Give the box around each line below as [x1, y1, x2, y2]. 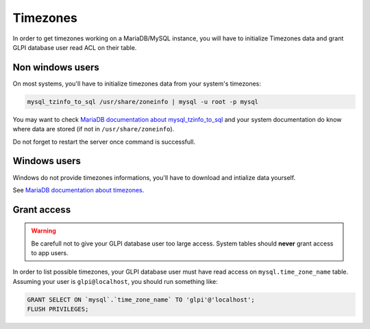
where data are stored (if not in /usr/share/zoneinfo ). [12, 125, 175, 133]
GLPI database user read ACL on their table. [12, 43, 137, 51]
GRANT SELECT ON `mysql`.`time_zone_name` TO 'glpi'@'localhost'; [27, 295, 255, 304]
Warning [31, 226, 56, 235]
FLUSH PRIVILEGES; [27, 305, 89, 313]
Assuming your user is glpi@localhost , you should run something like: [12, 277, 219, 285]
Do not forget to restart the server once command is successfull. [12, 137, 195, 146]
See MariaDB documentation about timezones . [12, 185, 145, 194]
